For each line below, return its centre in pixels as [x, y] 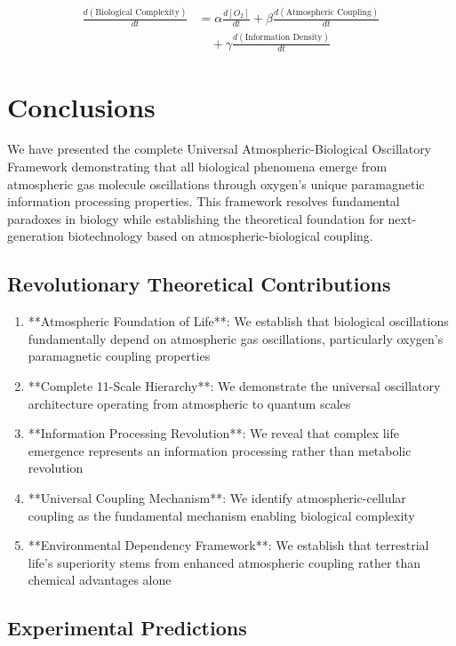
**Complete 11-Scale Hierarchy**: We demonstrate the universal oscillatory [234, 386]
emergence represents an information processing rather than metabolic [220, 450]
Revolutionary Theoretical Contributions [199, 284]
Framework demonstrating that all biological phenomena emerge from [197, 167]
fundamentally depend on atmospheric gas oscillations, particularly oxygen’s [236, 338]
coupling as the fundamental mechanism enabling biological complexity [221, 515]
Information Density [284, 38]
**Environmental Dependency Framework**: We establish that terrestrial [228, 545]
